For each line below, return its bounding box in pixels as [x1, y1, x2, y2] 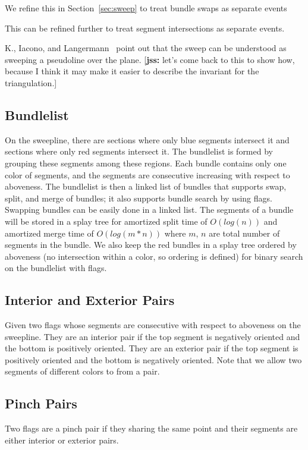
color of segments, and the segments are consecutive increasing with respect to [5, 168, 290, 181]
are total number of [209, 226, 280, 239]
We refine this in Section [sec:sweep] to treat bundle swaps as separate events [5, 2, 287, 14]
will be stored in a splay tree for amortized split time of [5, 215, 208, 227]
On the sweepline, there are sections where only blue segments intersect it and [5, 133, 290, 146]
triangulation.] [5, 76, 57, 89]
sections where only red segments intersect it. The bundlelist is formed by [5, 145, 273, 158]
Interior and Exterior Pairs [5, 291, 175, 309]
